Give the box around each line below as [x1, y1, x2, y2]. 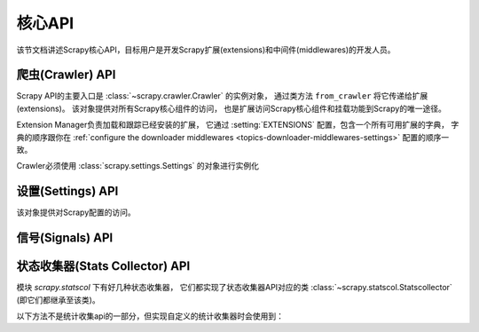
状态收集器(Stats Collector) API [16, 258, 191, 274]
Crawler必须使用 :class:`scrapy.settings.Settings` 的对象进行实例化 [16, 161, 260, 171]
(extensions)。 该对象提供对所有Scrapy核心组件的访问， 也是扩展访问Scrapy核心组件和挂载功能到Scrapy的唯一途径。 [16, 103, 447, 114]
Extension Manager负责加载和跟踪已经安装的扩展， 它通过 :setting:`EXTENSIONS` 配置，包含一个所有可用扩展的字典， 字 [16, 120, 459, 130]
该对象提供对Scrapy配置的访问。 [16, 207, 137, 217]
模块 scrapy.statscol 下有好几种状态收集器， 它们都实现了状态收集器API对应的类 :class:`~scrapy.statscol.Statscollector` [16, 282, 452, 293]
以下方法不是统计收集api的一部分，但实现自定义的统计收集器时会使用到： [16, 311, 284, 321]
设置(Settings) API [16, 184, 119, 199]
